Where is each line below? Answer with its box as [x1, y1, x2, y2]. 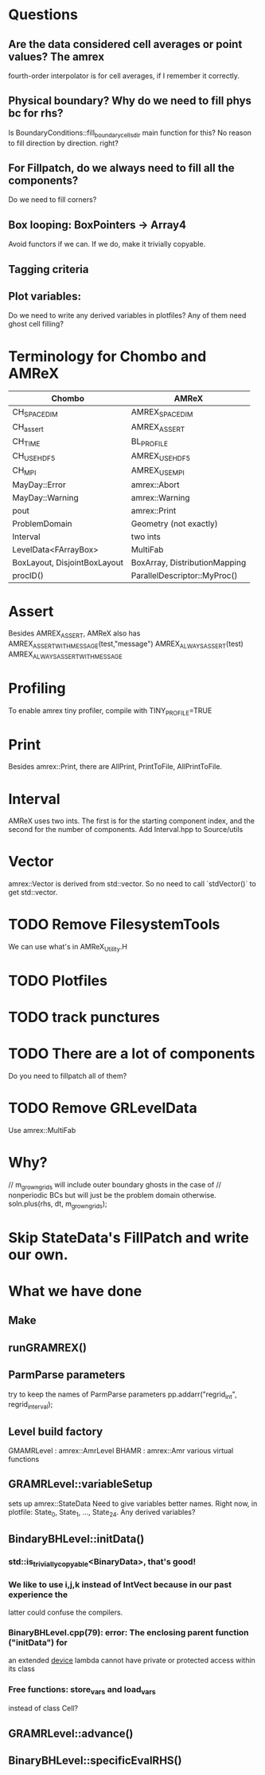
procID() [12, 570, 44, 581]
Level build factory [8, 1424, 103, 1438]
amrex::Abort [131, 479, 180, 490]
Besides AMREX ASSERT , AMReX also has [8, 628, 141, 640]
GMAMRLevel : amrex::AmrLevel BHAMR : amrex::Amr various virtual [8, 1446, 234, 1456]
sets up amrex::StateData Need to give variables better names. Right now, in [8, 1499, 258, 1508]
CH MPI [12, 465, 37, 477]
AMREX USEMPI [131, 465, 185, 477]
